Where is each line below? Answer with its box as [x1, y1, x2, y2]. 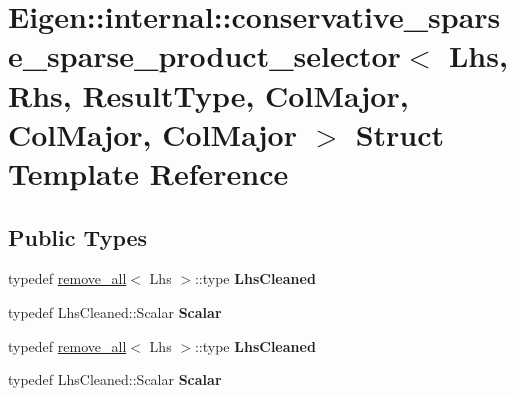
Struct [355, 113, 445, 154]
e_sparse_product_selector [8, 35, 401, 76]
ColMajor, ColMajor [8, 113, 297, 154]
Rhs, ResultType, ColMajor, [8, 74, 409, 115]
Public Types [8, 221, 148, 252]
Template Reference [8, 152, 289, 193]
